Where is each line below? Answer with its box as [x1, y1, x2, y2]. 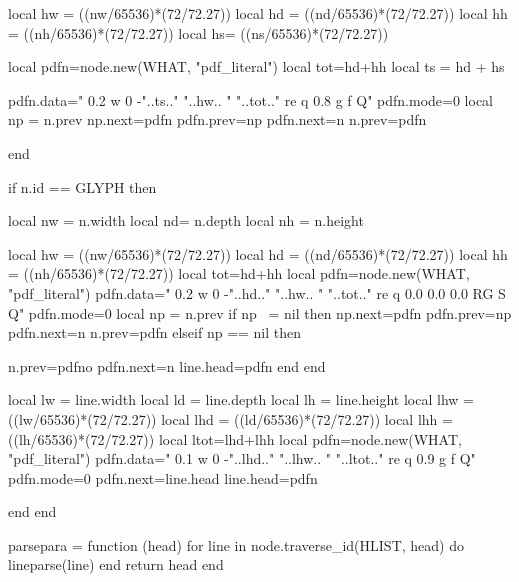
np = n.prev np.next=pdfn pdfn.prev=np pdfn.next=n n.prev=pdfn [8, 109, 427, 130]
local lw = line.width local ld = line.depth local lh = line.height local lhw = [8, 389, 474, 410]
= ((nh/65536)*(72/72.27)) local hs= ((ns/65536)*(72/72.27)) [8, 22, 389, 43]
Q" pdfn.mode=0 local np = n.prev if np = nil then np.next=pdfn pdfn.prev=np [8, 302, 512, 323]
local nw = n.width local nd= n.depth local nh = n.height [8, 210, 364, 231]
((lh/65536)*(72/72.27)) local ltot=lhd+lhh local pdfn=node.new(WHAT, [8, 428, 462, 449]
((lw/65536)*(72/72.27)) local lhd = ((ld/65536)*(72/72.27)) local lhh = [8, 408, 453, 429]
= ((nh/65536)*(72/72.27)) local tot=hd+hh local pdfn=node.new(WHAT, [8, 263, 470, 284]
